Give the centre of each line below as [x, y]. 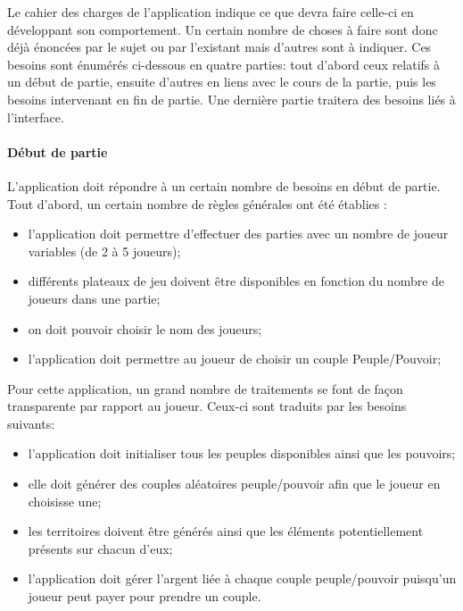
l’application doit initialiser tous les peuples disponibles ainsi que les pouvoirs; [242, 453]
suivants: [31, 423]
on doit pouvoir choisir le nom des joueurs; [145, 328]
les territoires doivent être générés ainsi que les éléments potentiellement [226, 531]
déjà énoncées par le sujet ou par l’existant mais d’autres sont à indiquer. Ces [219, 47]
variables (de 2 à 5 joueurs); [104, 251]
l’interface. [36, 117]
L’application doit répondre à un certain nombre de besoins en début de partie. [224, 185]
